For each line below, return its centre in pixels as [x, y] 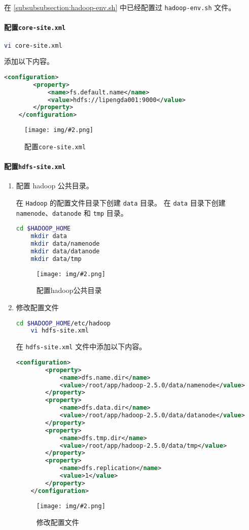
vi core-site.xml [33, 45]
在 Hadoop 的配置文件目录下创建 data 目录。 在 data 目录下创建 [121, 203]
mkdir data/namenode [65, 244]
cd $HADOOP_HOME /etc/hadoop [63, 323]
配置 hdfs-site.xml [35, 166]
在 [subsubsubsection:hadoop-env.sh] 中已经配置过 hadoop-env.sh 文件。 [120, 7]
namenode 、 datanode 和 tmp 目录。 [72, 212]
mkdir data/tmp [56, 259]
